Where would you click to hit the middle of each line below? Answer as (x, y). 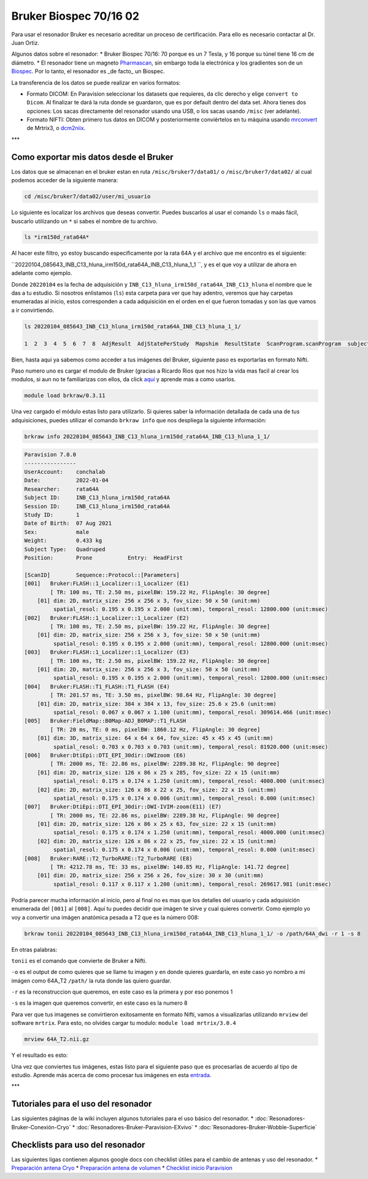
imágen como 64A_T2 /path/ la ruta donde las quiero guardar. (91, 980)
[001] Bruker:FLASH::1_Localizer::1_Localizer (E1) (107, 584)
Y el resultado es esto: (40, 1055)
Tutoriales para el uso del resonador (82, 1104)
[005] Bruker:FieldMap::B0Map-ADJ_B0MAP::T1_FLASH (105, 721)
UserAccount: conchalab (65, 472)
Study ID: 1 (52, 515)
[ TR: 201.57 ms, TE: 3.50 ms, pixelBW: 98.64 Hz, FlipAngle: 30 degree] (163, 695)
